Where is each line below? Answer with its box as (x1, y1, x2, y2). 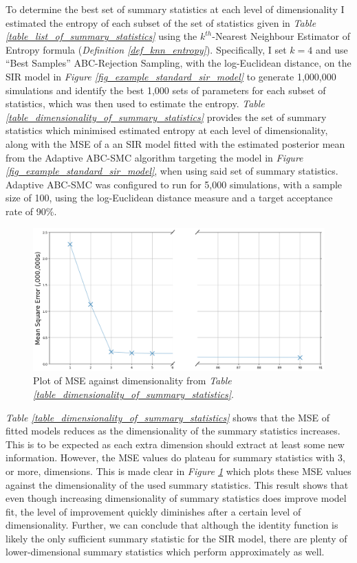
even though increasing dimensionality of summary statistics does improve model (6, 491, 347, 505)
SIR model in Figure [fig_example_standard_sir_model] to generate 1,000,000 (6, 69, 336, 83)
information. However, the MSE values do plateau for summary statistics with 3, (6, 450, 345, 465)
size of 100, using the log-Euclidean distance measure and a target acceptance (6, 190, 333, 205)
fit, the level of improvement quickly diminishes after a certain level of (6, 504, 301, 518)
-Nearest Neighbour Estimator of (212, 29, 350, 43)
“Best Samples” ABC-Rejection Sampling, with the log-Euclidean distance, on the (6, 56, 351, 70)
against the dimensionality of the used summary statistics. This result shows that (6, 477, 349, 492)
